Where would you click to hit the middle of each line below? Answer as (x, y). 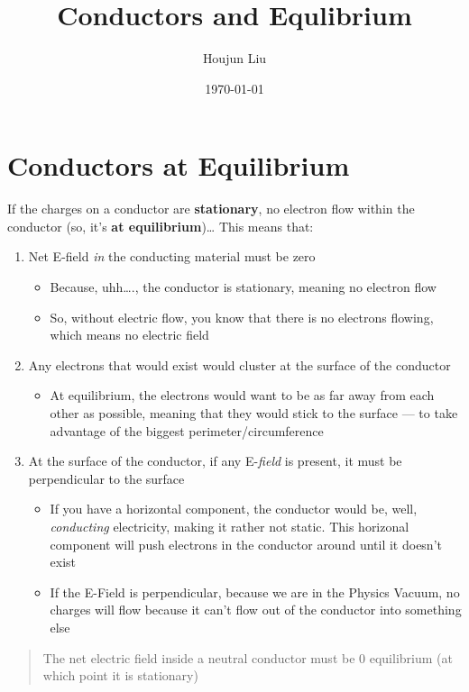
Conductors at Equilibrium (179, 165)
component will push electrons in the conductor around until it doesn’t (246, 544)
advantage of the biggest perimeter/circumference (187, 430)
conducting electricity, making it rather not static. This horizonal (230, 526)
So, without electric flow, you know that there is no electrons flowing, (242, 317)
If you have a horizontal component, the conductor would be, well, (234, 509)
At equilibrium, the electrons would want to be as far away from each (242, 395)
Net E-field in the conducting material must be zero (172, 256)
